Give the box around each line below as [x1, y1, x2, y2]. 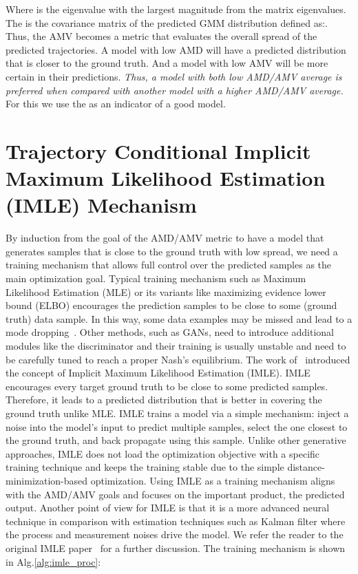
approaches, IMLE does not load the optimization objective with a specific [6, 446, 320, 460]
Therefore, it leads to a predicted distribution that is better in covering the [6, 392, 322, 407]
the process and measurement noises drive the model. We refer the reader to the [6, 527, 344, 542]
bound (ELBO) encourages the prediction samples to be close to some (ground [6, 298, 337, 312]
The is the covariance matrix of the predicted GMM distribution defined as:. [6, 15, 328, 30]
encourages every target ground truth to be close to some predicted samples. [6, 379, 328, 393]
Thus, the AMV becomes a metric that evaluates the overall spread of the [6, 29, 317, 43]
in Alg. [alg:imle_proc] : [6, 554, 101, 568]
